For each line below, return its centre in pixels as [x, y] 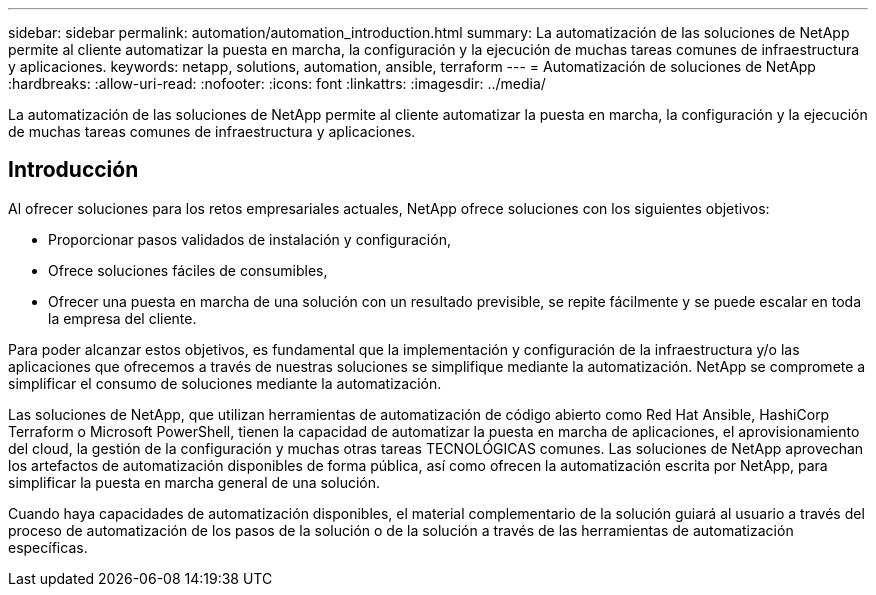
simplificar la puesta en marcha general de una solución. [194, 482]
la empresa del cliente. [122, 318]
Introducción [73, 170]
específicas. [48, 547]
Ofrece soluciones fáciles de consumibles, [188, 270]
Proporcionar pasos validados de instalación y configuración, [249, 239]
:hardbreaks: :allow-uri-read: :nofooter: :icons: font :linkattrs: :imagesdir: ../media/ [277, 83]
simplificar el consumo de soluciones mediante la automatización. [225, 383]
